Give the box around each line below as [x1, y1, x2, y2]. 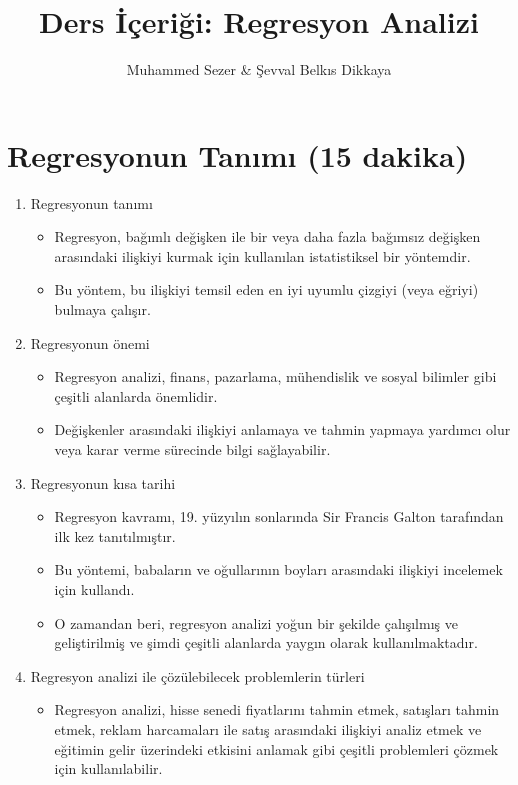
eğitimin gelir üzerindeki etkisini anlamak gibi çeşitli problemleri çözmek [54, 738, 499, 759]
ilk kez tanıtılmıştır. [54, 525, 176, 546]
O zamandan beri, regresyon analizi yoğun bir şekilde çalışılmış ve [54, 612, 458, 633]
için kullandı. [54, 578, 135, 599]
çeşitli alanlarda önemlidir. [54, 385, 218, 406]
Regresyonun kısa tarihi [30, 472, 176, 493]
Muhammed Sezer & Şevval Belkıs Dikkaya [126, 59, 392, 80]
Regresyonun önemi [30, 332, 150, 353]
